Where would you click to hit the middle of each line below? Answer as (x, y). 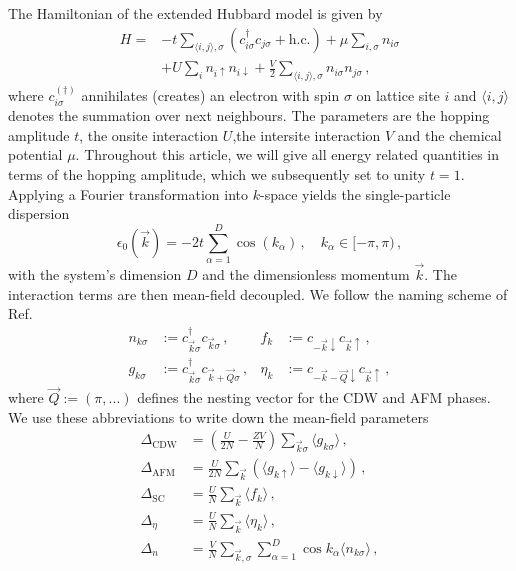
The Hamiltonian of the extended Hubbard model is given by (195, 13)
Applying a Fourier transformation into (128, 193)
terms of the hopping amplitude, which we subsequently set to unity (217, 173)
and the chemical (449, 134)
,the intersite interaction (306, 134)
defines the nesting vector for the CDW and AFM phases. (314, 397)
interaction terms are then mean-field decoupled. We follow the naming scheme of (258, 293)
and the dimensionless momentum (306, 274)
